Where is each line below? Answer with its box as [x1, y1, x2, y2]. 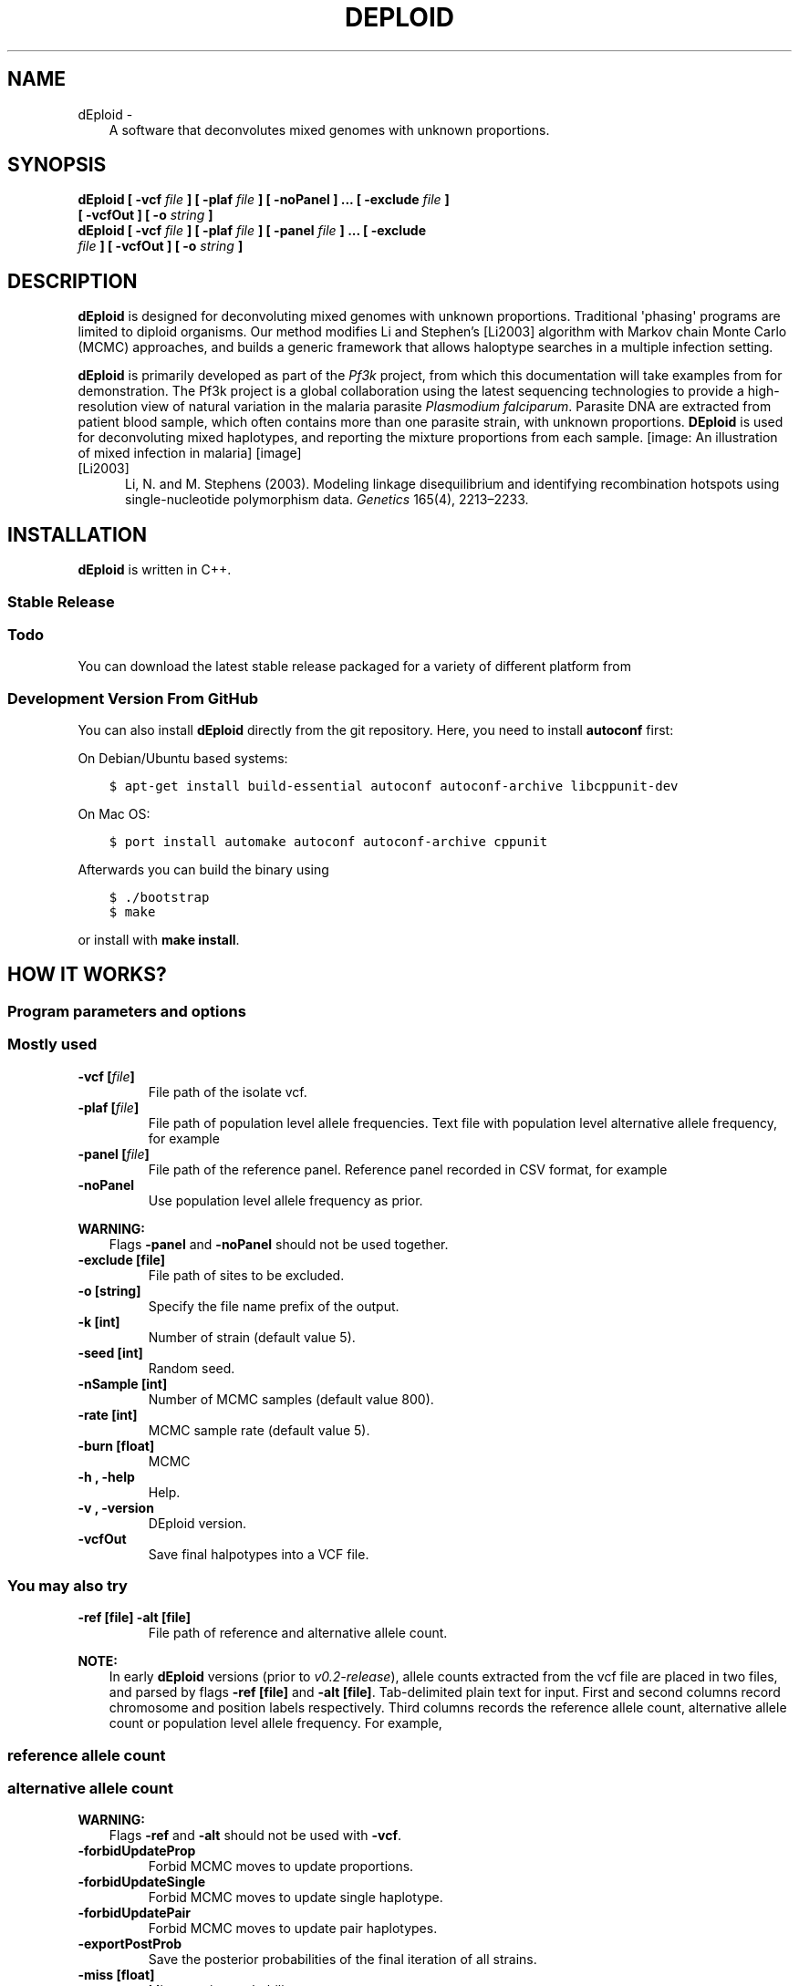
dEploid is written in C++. [78, 562, 232, 578]
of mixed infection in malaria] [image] [78, 445, 302, 461]
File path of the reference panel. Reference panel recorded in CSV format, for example [148, 1161, 668, 1177]
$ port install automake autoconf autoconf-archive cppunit [109, 834, 548, 849]
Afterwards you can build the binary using [78, 862, 329, 877]
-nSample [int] [78, 1375, 168, 1391]
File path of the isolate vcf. [148, 1083, 307, 1100]
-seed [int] [78, 1344, 143, 1360]
